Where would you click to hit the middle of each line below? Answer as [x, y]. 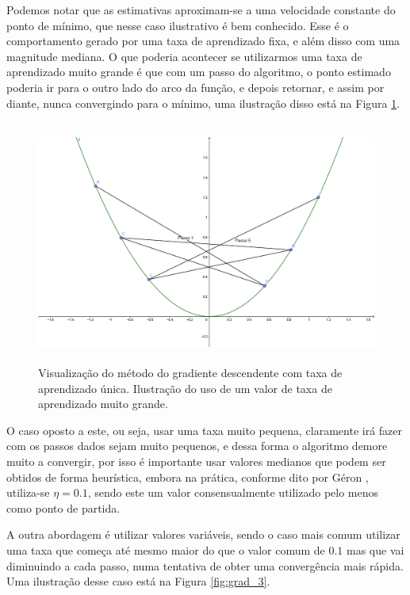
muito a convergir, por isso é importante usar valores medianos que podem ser [196, 462]
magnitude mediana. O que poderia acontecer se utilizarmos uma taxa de [184, 56]
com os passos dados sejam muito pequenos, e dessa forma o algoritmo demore [197, 446]
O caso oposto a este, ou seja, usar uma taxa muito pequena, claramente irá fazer [205, 430]
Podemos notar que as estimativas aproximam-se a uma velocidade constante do [201, 10]
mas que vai [376, 550]
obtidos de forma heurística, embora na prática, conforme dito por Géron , [188, 477]
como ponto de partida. [63, 507]
